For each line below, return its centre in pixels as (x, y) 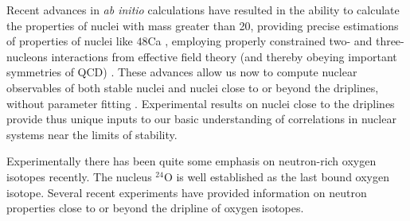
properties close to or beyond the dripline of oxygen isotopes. (155, 208)
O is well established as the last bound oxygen (276, 176)
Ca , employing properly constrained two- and (260, 41)
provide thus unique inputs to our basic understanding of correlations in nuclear (201, 119)
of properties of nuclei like (70, 41)
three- (390, 41)
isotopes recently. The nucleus (79, 176)
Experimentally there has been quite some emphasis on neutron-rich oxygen (191, 161)
